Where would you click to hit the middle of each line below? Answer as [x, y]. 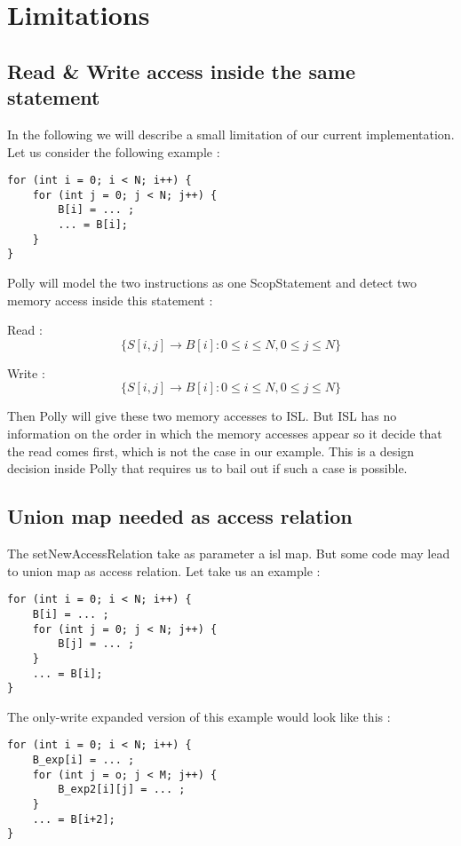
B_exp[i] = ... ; [83, 760]
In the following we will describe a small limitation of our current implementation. [231, 134]
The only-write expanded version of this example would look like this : [199, 716]
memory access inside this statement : [110, 300]
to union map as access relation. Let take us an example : [164, 570]
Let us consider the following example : [114, 151]
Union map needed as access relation [180, 516]
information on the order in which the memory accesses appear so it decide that [225, 434]
